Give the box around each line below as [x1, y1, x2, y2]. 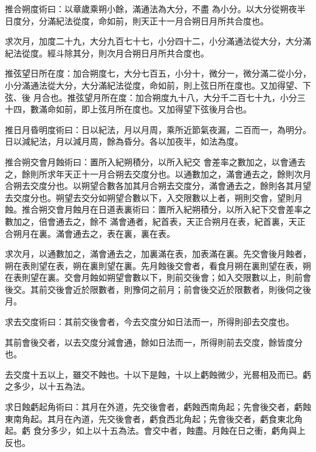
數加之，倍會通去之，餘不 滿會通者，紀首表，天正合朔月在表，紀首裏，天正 [5, 214, 306, 227]
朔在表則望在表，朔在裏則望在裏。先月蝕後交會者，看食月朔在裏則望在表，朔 [5, 259, 311, 272]
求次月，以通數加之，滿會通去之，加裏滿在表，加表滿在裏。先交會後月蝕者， [5, 247, 311, 260]
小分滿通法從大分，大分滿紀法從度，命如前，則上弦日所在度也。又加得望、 [5, 78, 303, 91]
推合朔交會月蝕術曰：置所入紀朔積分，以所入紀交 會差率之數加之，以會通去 [5, 155, 306, 168]
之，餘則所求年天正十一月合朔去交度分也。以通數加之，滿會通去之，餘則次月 [5, 167, 311, 180]
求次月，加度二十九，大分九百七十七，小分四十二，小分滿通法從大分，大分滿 [5, 35, 311, 47]
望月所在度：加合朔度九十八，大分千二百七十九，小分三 [84, 91, 306, 103]
